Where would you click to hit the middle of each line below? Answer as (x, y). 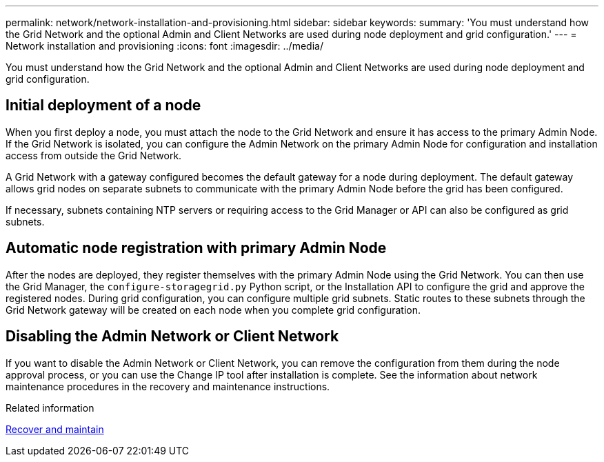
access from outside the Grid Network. (94, 155)
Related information (50, 408)
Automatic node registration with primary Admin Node (196, 248)
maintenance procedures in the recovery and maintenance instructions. (168, 386)
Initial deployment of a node (103, 106)
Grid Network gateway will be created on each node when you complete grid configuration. (213, 310)
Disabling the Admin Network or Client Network (172, 337)
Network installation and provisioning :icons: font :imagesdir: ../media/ (164, 46)
